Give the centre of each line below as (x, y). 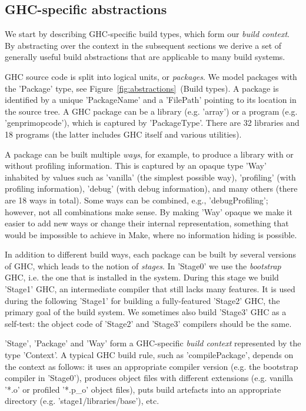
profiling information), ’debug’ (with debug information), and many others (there (151, 188)
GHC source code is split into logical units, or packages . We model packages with (151, 76)
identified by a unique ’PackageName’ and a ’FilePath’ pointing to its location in (151, 100)
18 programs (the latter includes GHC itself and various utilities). (123, 134)
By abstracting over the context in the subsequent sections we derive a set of (143, 45)
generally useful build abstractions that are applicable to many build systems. (145, 57)
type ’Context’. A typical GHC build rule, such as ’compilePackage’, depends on (149, 355)
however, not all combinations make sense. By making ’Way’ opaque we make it (149, 211)
